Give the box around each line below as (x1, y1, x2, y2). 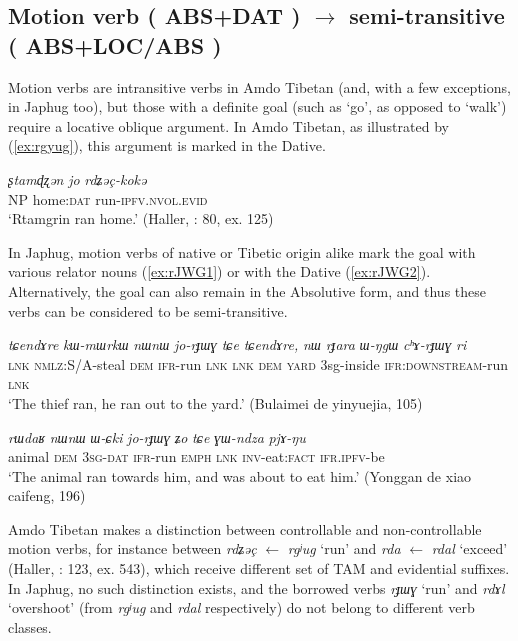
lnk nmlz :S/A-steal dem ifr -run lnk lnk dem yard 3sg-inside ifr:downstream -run (8, 353, 509, 374)
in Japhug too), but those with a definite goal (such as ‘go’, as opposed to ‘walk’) (8, 96, 507, 117)
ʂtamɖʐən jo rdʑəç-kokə (8, 168, 147, 189)
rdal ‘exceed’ (431, 538, 508, 559)
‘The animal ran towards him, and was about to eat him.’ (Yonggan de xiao (8, 465, 472, 486)
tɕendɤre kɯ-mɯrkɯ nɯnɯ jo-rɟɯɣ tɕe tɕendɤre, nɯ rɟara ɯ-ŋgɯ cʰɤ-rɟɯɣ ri (8, 334, 467, 355)
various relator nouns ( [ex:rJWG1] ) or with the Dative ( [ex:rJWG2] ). (8, 261, 431, 282)
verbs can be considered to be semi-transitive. (8, 300, 288, 321)
